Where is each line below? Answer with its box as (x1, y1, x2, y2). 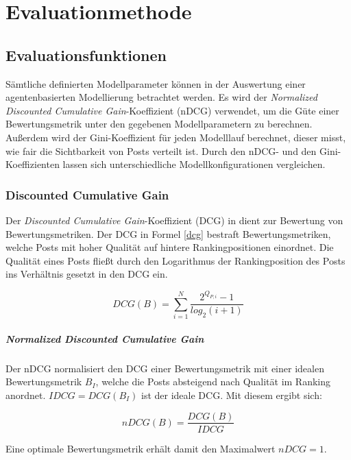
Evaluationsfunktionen (5, 44, 167, 65)
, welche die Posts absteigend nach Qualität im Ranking (95, 374, 331, 389)
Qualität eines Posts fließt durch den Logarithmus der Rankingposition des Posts (5, 253, 346, 267)
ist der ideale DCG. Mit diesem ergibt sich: (141, 387, 322, 402)
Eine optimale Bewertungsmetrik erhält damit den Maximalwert (5, 441, 276, 455)
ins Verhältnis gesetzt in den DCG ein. (5, 267, 168, 281)
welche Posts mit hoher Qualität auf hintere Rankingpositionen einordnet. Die (5, 240, 334, 254)
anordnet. (5, 387, 46, 402)
